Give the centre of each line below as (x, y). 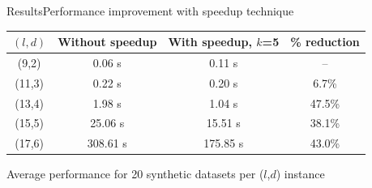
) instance (300, 174)
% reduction (325, 42)
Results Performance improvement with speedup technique (150, 11)
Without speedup (107, 42)
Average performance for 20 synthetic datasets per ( (135, 174)
